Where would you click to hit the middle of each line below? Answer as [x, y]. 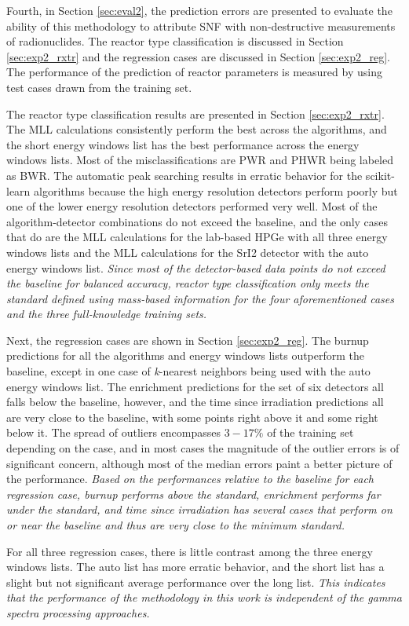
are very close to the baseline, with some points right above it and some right [192, 417]
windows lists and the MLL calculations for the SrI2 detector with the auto [188, 252]
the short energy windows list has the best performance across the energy [183, 144]
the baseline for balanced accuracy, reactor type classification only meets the [188, 283]
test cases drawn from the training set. [99, 87]
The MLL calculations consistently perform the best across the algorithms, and [197, 129]
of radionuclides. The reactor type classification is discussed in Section [175, 41]
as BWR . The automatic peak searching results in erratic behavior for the [184, 175]
